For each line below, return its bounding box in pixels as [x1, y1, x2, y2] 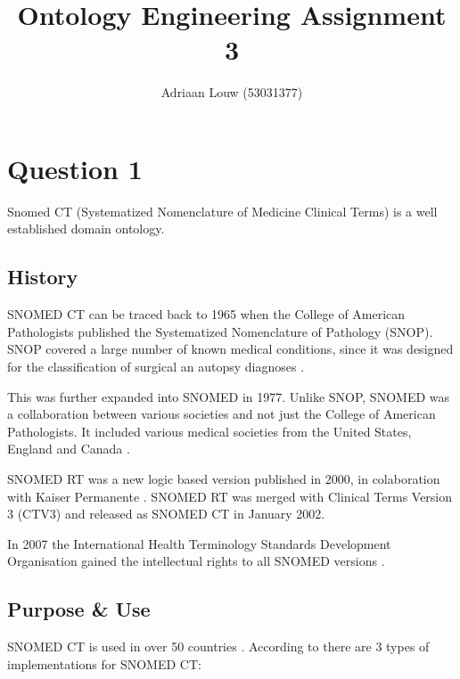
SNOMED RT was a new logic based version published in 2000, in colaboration [7, 469, 440, 487]
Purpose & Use [7, 595, 151, 623]
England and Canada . [7, 439, 130, 458]
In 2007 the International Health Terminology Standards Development [7, 534, 391, 552]
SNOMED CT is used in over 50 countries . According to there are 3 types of [7, 637, 430, 656]
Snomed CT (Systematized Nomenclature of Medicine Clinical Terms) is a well [7, 201, 438, 220]
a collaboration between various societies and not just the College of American [7, 405, 436, 423]
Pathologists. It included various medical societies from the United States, [7, 421, 412, 440]
